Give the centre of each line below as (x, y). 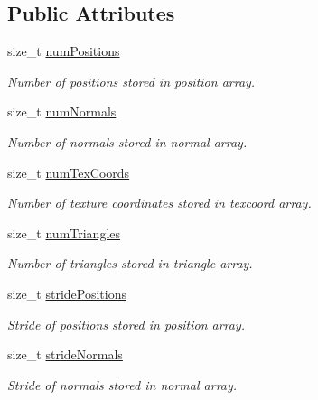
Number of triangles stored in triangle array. (130, 263)
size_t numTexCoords (69, 172)
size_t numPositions (64, 51)
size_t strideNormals (65, 354)
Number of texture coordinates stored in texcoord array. (159, 203)
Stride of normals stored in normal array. (122, 384)
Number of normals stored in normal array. (127, 141)
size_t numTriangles (64, 233)
